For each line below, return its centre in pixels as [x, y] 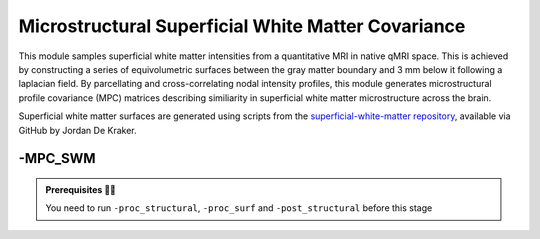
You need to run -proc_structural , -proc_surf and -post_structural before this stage [239, 208]
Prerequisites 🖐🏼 [81, 189]
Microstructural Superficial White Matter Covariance [242, 26]
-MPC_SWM [57, 158]
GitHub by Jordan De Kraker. [77, 130]
